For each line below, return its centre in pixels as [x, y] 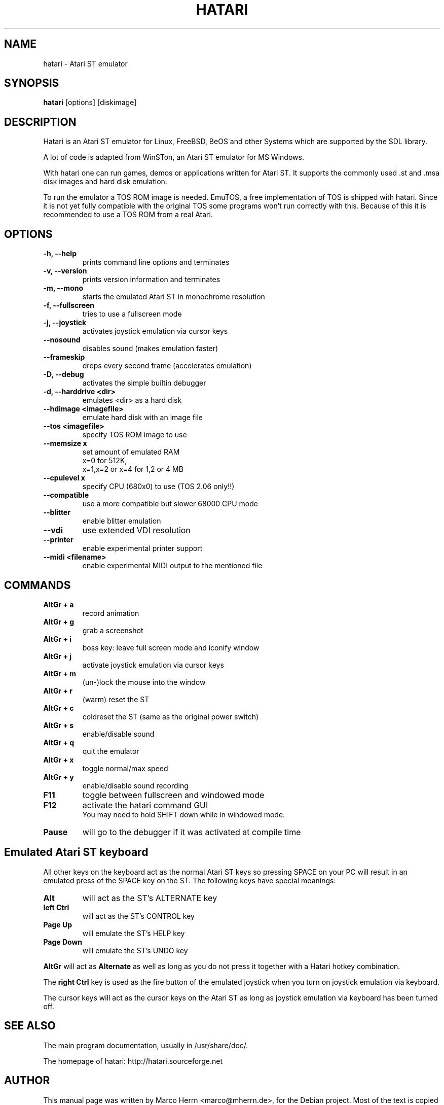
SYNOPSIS [32, 83]
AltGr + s [59, 725]
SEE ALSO [30, 1026]
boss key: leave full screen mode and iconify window [171, 647]
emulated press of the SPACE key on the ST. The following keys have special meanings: [190, 880]
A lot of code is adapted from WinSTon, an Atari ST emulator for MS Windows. [174, 157]
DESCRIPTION [40, 122]
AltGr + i [58, 639]
